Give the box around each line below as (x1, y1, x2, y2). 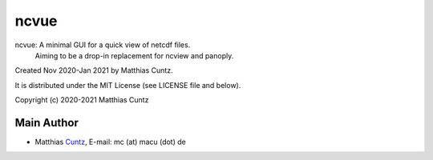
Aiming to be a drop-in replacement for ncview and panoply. (34, 50, 234, 60)
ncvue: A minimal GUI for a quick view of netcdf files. (14, 40, 191, 50)
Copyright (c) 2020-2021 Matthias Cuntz (14, 95, 149, 105)
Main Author (14, 116, 79, 130)
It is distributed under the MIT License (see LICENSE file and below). (14, 80, 241, 90)
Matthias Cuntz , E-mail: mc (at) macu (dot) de (34, 137, 186, 147)
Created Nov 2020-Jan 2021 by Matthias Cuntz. (14, 66, 173, 75)
